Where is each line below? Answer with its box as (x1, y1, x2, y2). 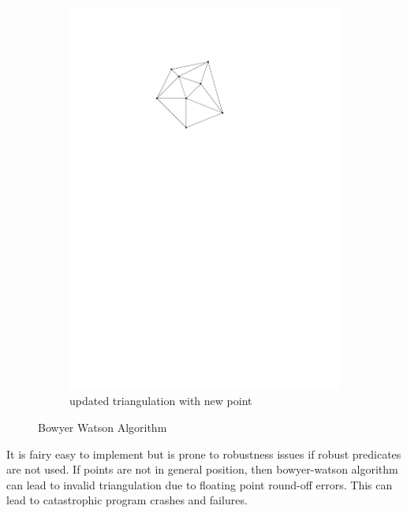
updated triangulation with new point (69, 392, 252, 409)
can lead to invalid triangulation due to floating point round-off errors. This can (6, 476, 393, 493)
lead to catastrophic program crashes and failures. (6, 492, 248, 508)
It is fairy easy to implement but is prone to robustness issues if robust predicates (6, 445, 401, 462)
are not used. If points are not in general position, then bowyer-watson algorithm (6, 461, 398, 478)
